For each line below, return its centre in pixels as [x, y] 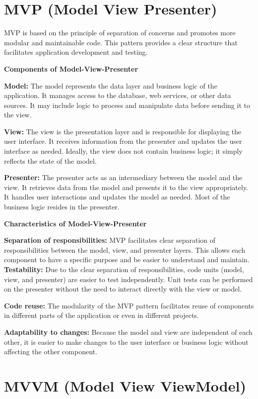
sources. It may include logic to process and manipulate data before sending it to [127, 105]
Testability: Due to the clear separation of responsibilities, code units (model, [124, 269]
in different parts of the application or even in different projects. [101, 315]
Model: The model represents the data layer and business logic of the [111, 85]
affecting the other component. [51, 351]
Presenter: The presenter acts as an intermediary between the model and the [123, 177]
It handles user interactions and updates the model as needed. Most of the [117, 197]
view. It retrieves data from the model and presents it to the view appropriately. [126, 187]
